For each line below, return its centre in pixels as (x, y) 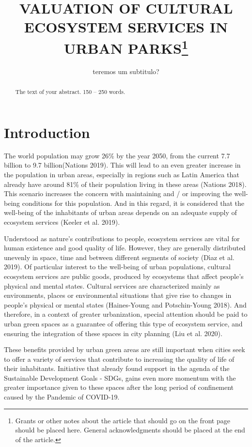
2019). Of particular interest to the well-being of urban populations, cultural (117, 267)
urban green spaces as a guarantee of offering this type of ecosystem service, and (123, 323)
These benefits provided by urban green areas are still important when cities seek (125, 349)
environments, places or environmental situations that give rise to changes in (118, 295)
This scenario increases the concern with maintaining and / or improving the (118, 193)
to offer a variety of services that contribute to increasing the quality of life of (119, 359)
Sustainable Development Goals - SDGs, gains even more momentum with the (120, 378)
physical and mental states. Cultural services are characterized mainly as (112, 285)
